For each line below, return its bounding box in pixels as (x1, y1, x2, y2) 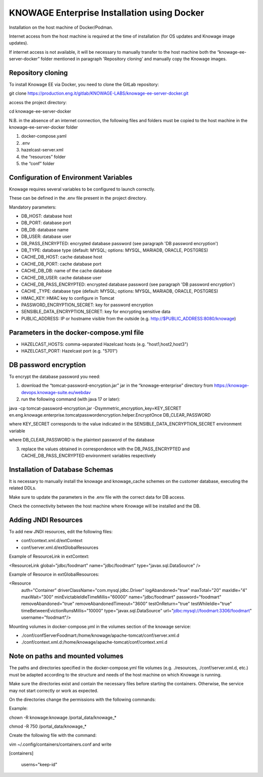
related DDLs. (9, 485, 37, 491)
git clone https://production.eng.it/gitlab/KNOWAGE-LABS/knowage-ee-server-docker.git (9, 90, 188, 96)
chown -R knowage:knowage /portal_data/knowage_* (9, 714, 117, 720)
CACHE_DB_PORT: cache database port (21, 261, 102, 267)
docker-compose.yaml (21, 133, 67, 139)
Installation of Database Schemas (9, 465, 113, 474)
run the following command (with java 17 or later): (21, 396, 120, 402)
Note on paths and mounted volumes (9, 652, 124, 660)
